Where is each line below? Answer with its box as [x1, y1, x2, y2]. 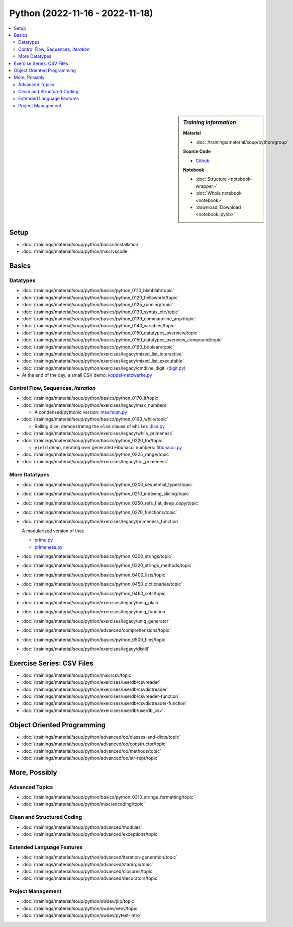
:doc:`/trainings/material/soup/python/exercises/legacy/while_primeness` [22, 431, 173, 437]
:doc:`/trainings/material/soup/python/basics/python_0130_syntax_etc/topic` [22, 309, 180, 315]
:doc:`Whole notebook [196, 190, 242, 196]
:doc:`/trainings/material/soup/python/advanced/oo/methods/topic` [22, 748, 162, 754]
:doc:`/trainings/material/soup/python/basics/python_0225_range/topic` [22, 451, 171, 458]
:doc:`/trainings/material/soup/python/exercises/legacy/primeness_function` [22, 519, 179, 525]
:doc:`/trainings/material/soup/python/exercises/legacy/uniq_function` [22, 609, 167, 615]
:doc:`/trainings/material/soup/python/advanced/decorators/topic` [22, 875, 159, 881]
